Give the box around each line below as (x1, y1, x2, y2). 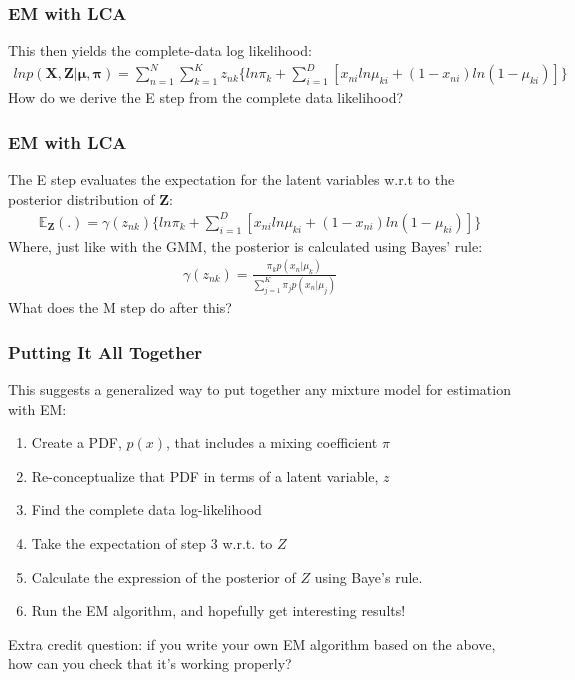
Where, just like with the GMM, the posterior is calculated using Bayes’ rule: (8, 235, 483, 256)
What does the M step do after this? (8, 297, 232, 318)
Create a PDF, (31, 432, 122, 453)
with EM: (8, 398, 67, 419)
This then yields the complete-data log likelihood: (8, 40, 312, 61)
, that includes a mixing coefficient (166, 432, 378, 453)
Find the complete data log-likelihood (31, 499, 262, 520)
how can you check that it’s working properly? (8, 653, 292, 674)
